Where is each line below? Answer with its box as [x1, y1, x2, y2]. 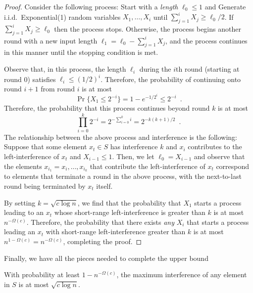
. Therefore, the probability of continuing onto [101, 74, 241, 84]
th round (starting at [176, 64, 240, 74]
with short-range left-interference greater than [46, 226, 186, 237]
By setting [4, 197, 36, 208]
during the [139, 64, 171, 74]
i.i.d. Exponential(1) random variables [4, 11, 121, 22]
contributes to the [188, 141, 242, 152]
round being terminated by [4, 180, 86, 191]
